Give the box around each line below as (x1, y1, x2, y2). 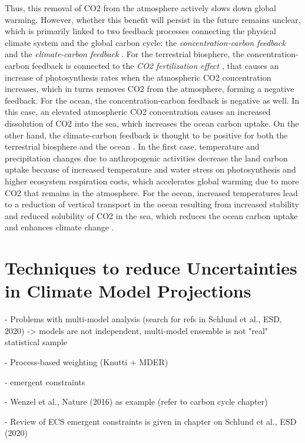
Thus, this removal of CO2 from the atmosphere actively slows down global (5, 2, 276, 14)
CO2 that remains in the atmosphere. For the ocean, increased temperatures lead (5, 186, 298, 199)
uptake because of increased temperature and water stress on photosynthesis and (5, 163, 296, 176)
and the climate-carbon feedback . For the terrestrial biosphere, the (5, 48, 244, 60)
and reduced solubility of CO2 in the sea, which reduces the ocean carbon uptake (5, 209, 298, 221)
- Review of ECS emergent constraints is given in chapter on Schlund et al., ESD (5, 415, 297, 427)
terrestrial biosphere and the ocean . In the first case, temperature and (5, 140, 260, 153)
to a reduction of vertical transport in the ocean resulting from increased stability (5, 198, 299, 210)
